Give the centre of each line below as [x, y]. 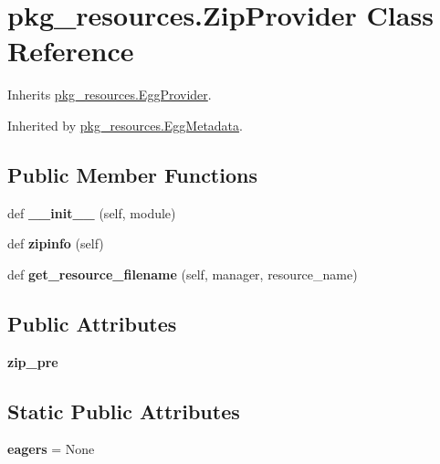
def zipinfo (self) [56, 243]
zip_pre [33, 361]
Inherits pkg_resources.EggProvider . [110, 95]
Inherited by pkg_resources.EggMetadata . [125, 125]
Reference [71, 51]
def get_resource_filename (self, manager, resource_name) [183, 274]
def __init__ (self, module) [92, 212]
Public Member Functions [132, 174]
